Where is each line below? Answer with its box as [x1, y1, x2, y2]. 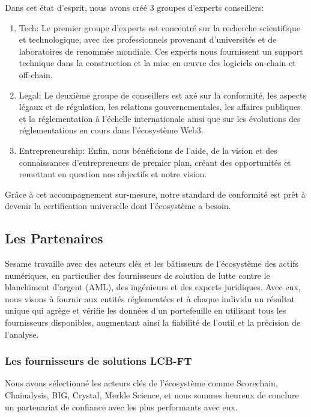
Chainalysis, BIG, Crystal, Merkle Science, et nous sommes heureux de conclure [5, 389, 299, 401]
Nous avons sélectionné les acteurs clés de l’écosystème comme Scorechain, [5, 377, 278, 389]
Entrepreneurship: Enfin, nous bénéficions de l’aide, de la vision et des [19, 144, 277, 156]
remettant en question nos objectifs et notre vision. [19, 168, 207, 180]
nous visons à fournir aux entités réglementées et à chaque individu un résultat [5, 292, 295, 305]
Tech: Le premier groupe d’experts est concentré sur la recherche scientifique [19, 21, 300, 34]
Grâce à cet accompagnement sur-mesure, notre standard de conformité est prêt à [5, 187, 306, 200]
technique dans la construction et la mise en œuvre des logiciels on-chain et [19, 56, 296, 69]
